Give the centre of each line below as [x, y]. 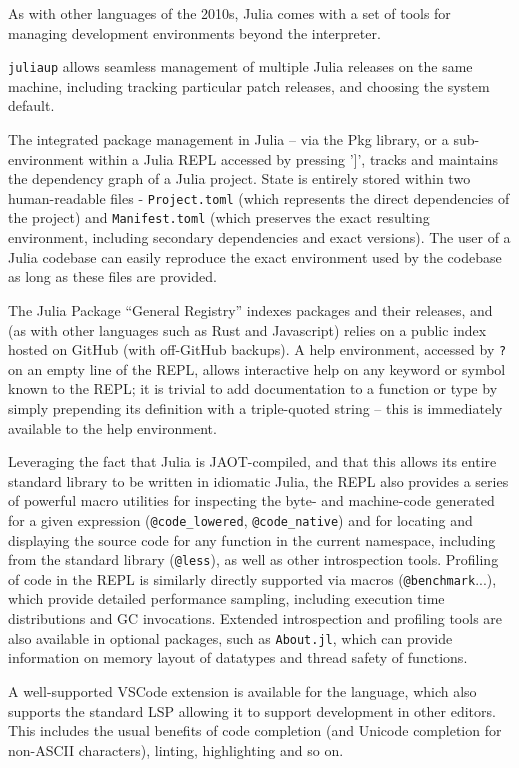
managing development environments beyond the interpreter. [194, 32]
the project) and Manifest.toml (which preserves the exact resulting [219, 217]
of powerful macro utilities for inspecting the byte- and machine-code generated [251, 500]
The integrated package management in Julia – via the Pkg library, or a [228, 139]
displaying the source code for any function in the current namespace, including [252, 539]
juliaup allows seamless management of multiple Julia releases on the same [240, 66]
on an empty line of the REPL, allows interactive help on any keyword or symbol [257, 368]
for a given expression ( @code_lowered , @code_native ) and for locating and [240, 519]
